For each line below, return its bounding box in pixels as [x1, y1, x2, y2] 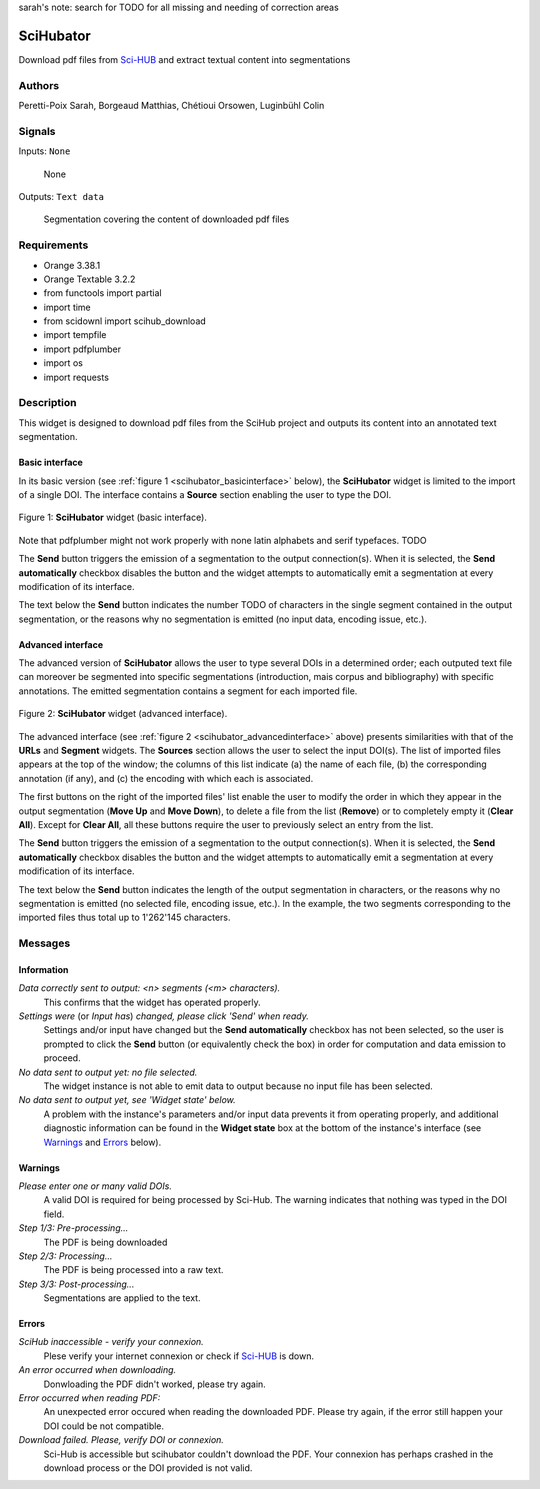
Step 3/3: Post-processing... [18, 1278, 135, 1290]
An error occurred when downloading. [18, 1364, 177, 1376]
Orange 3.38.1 [43, 259, 101, 271]
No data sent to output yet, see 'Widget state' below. [18, 1094, 237, 1106]
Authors [18, 78, 60, 92]
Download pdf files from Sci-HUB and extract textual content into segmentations [18, 53, 351, 65]
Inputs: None [18, 145, 71, 157]
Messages [18, 936, 71, 950]
